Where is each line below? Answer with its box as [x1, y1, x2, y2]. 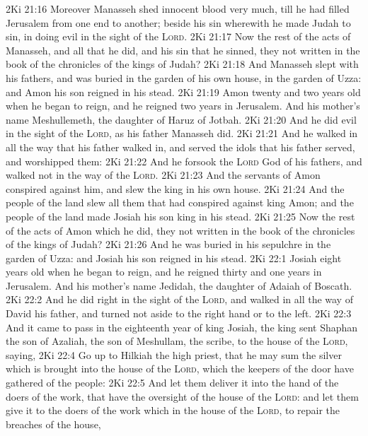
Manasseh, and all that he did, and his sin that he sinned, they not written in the [6, 42, 360, 57]
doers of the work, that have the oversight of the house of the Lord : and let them [6, 389, 359, 403]
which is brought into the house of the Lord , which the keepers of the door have [6, 361, 354, 376]
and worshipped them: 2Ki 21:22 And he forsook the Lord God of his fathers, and [6, 153, 362, 168]
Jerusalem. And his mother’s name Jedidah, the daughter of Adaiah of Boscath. [6, 278, 352, 293]
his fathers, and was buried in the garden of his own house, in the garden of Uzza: [6, 70, 362, 85]
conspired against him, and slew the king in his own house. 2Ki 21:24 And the [6, 181, 345, 196]
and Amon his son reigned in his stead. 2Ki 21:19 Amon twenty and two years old [6, 84, 361, 99]
